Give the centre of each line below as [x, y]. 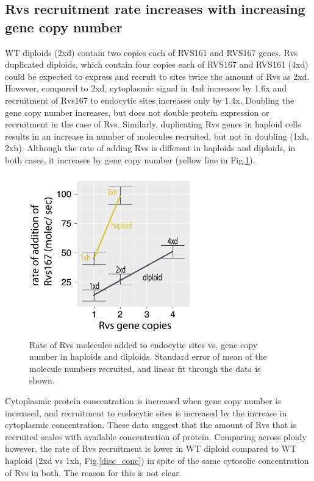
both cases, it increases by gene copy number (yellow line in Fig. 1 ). [130, 159]
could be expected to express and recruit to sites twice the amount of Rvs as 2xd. [157, 76]
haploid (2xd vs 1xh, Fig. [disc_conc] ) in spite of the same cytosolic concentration [157, 461]
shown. [42, 380]
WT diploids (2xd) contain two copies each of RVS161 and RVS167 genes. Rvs [152, 52]
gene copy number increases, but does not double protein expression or [137, 112]
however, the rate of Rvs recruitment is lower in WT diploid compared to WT [151, 448]
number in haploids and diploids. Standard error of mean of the [148, 356]
